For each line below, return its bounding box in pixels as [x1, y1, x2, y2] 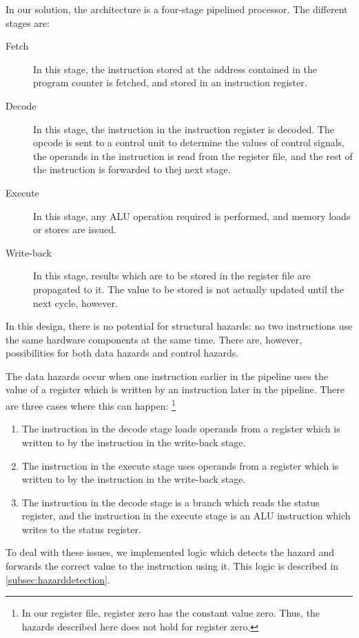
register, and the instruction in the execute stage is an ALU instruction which [21, 508, 351, 523]
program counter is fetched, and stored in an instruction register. [33, 75, 307, 90]
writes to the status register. [21, 521, 141, 536]
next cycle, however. [33, 295, 118, 310]
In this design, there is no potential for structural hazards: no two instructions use [6, 319, 353, 333]
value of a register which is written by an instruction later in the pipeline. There [6, 382, 345, 397]
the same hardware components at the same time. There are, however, [6, 332, 302, 346]
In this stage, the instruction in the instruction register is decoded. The [33, 121, 334, 136]
